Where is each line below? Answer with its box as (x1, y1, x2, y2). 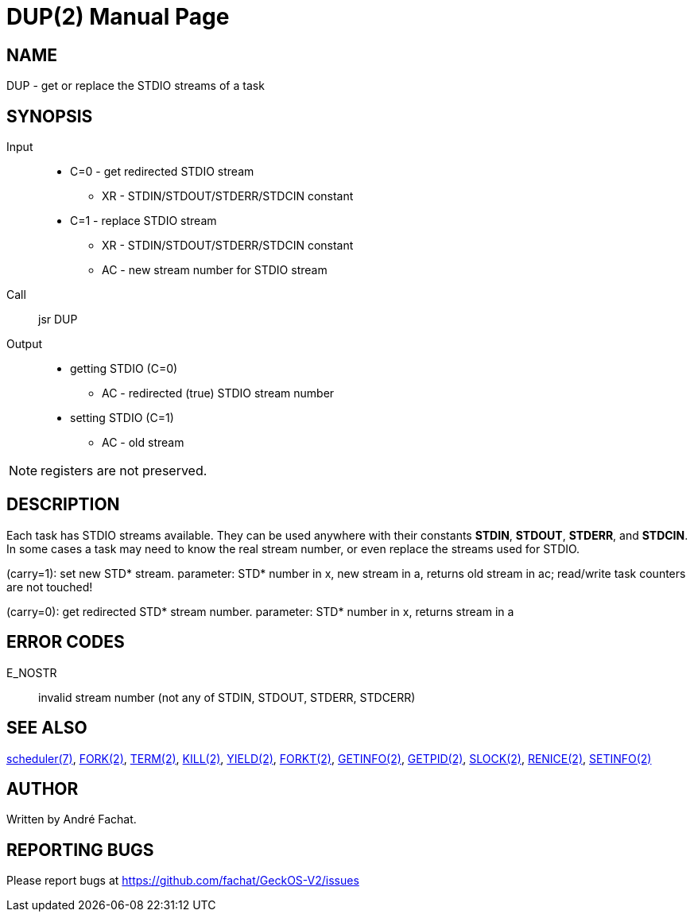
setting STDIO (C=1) (70, 411, 174, 425)
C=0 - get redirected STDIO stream (70, 165, 254, 179)
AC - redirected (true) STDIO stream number (102, 386, 335, 401)
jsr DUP (38, 312, 78, 327)
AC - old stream (102, 436, 184, 450)
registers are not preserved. (41, 463, 207, 479)
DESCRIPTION (6, 494, 120, 515)
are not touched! (6, 579, 93, 594)
